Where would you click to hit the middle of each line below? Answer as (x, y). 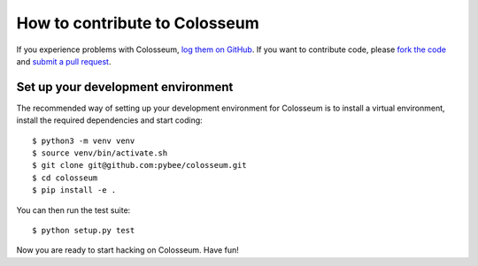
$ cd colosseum (65, 178)
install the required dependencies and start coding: (109, 120)
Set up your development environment (125, 87)
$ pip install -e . (74, 190)
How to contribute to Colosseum (138, 23)
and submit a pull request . (64, 61)
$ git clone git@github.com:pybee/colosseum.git (139, 165)
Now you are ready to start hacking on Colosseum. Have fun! (127, 250)
